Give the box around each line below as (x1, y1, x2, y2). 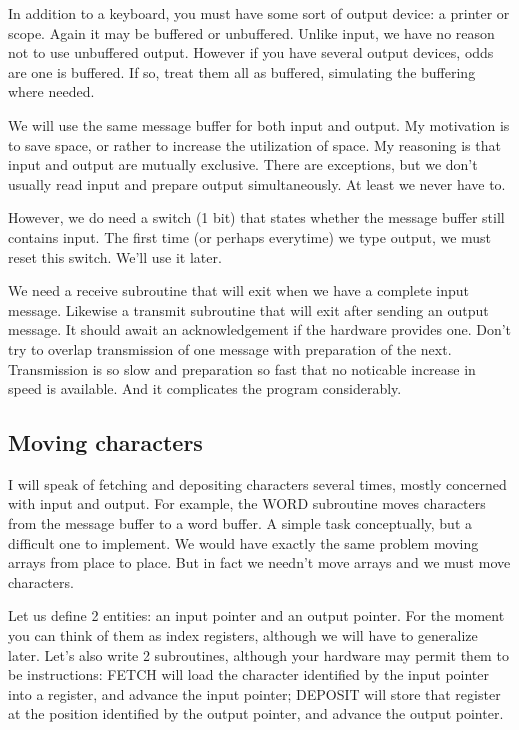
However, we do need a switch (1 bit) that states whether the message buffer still (8, 207, 505, 228)
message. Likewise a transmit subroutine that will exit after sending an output (8, 299, 489, 320)
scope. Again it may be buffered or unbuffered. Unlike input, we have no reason (8, 22, 495, 43)
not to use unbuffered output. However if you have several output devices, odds (8, 42, 494, 63)
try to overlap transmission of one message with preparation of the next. (8, 338, 452, 359)
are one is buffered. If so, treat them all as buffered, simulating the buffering (8, 61, 476, 82)
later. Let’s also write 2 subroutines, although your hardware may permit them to (8, 644, 509, 665)
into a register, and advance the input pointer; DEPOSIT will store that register (8, 683, 501, 704)
